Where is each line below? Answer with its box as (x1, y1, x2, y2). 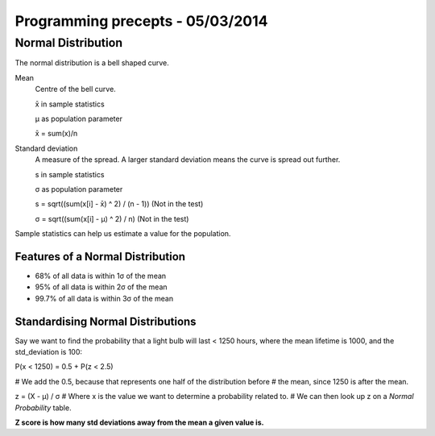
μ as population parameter (35, 114, 122, 123)
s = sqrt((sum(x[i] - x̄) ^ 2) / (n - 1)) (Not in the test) (35, 199, 204, 209)
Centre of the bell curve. (35, 85, 116, 94)
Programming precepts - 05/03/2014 (14, 12, 268, 30)
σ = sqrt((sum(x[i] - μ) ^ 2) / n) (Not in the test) (35, 214, 189, 223)
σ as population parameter (35, 184, 123, 193)
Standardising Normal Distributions (14, 314, 197, 328)
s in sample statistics (35, 169, 105, 179)
